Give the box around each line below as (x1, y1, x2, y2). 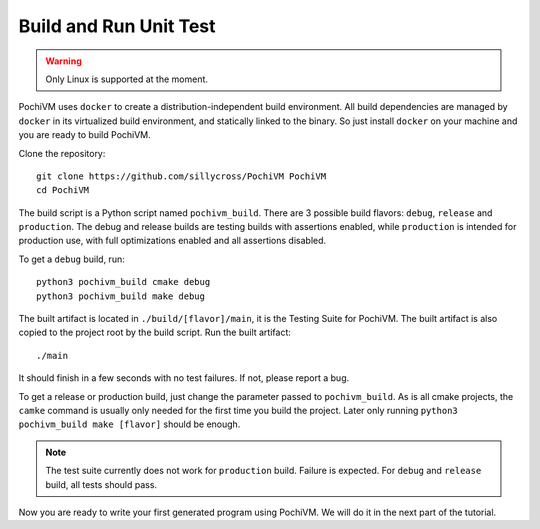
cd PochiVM (36, 185, 90, 196)
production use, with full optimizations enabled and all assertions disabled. (18, 235, 327, 247)
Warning (45, 55, 82, 67)
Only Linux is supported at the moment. (45, 73, 209, 85)
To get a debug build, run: (18, 253, 125, 265)
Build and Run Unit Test (18, 15, 216, 37)
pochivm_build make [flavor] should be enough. (18, 418, 241, 430)
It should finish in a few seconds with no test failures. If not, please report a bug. (18, 372, 350, 384)
